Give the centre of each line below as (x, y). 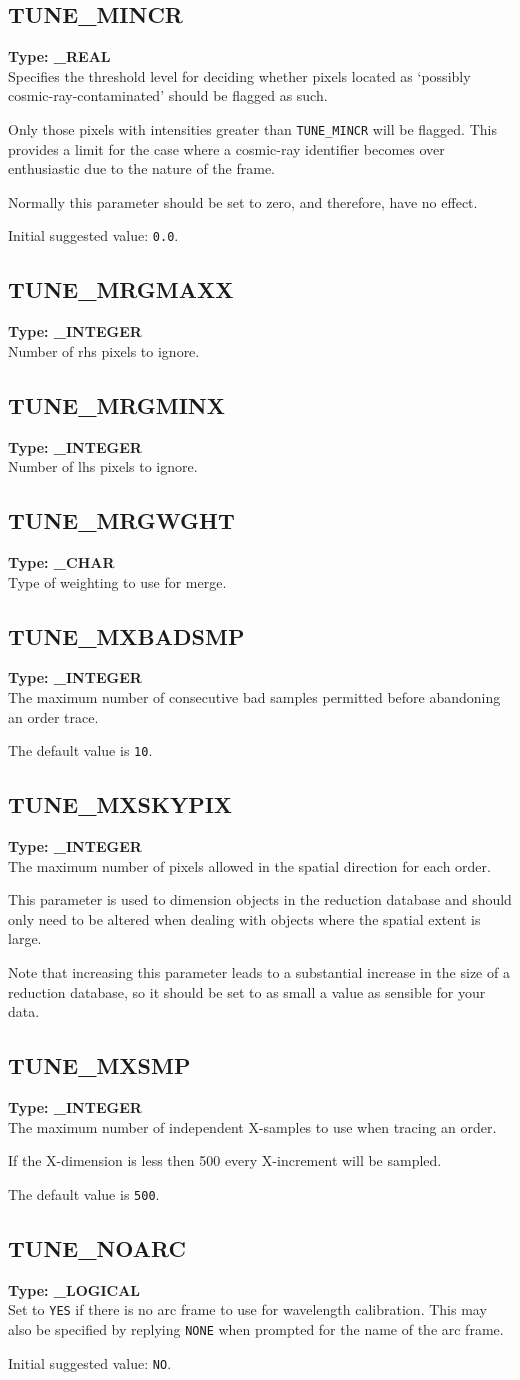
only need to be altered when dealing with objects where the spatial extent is (244, 918)
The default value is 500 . (84, 1193)
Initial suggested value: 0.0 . (93, 235)
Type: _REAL (59, 56)
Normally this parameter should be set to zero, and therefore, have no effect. (243, 201)
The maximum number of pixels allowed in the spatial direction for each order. (249, 865)
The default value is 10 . (80, 750)
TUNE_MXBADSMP (126, 635)
